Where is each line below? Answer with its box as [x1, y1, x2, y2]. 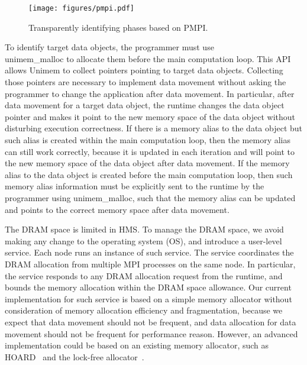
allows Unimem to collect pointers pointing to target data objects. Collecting [5, 64, 283, 76]
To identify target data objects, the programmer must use [5, 41, 214, 53]
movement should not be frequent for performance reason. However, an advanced [5, 327, 298, 340]
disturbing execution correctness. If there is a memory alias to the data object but [5, 122, 303, 134]
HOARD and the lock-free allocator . [5, 350, 144, 363]
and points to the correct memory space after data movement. [5, 203, 230, 215]
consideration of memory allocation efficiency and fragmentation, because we [5, 304, 283, 316]
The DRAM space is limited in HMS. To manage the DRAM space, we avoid [5, 223, 284, 235]
